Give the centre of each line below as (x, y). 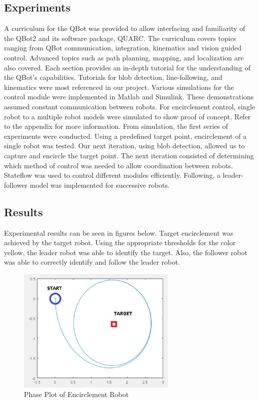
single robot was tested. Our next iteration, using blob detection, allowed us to (125, 146)
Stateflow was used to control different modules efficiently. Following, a (112, 175)
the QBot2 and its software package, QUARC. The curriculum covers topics (120, 38)
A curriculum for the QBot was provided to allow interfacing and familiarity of (125, 28)
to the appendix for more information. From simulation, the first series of (116, 126)
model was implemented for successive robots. (100, 185)
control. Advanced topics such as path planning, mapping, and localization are (124, 57)
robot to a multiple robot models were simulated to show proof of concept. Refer (128, 116)
